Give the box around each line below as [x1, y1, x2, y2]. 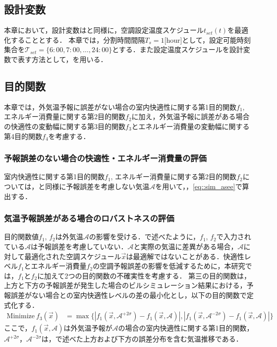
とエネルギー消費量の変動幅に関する [131, 121, 250, 131]
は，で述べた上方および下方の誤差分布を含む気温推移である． [41, 334, 243, 344]
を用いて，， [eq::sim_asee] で [155, 181, 242, 191]
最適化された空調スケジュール [24, 251, 121, 261]
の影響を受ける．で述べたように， [89, 231, 200, 242]
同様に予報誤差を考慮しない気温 [45, 181, 150, 191]
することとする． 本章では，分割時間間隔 [10, 34, 145, 45]
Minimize [6, 313, 35, 320]
